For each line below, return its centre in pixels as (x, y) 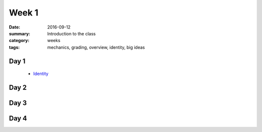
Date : (15, 27)
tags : (14, 47)
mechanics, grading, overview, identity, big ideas (96, 47)
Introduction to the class (72, 33)
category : (19, 41)
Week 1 (24, 13)
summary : (20, 33)
